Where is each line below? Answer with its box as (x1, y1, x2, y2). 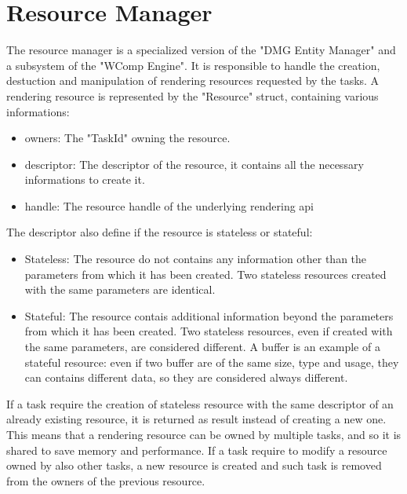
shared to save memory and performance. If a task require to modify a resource (6, 441, 387, 458)
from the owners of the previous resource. (6, 472, 205, 489)
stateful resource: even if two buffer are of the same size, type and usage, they (24, 353, 399, 370)
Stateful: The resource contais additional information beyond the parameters (24, 307, 394, 324)
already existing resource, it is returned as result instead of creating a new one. (6, 411, 387, 427)
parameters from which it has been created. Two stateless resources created (24, 265, 387, 282)
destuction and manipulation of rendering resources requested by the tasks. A (6, 72, 380, 89)
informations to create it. (24, 171, 145, 188)
